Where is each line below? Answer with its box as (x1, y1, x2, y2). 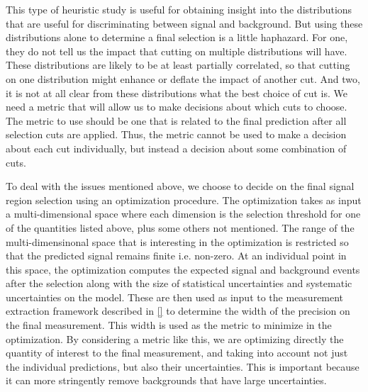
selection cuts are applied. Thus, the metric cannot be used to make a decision (6, 127, 347, 142)
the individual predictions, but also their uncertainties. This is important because (6, 359, 359, 374)
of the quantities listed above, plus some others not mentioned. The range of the (6, 220, 355, 235)
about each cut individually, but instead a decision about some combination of (6, 140, 347, 155)
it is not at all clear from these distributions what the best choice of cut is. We (6, 85, 347, 100)
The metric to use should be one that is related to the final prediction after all (6, 113, 347, 128)
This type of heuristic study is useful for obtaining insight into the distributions (6, 2, 352, 16)
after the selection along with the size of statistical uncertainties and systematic (6, 276, 352, 291)
